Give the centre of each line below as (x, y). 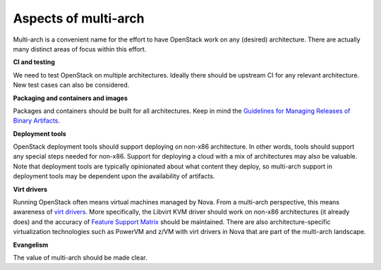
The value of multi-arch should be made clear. (80, 257)
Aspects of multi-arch (79, 18)
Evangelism (31, 245)
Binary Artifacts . (36, 121)
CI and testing (34, 62)
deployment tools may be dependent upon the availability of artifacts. (114, 176)
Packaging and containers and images (71, 98)
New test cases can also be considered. (71, 85)
